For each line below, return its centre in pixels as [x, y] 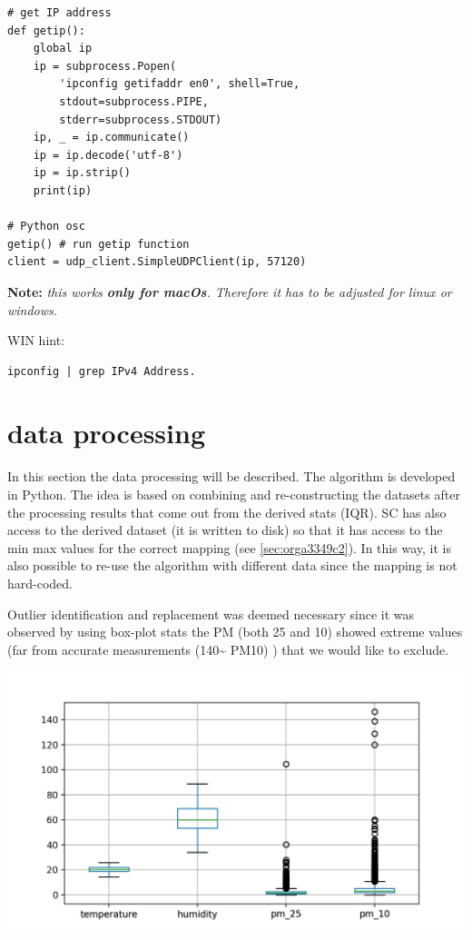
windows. [33, 309]
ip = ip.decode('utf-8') [108, 155]
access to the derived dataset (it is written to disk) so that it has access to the [225, 530]
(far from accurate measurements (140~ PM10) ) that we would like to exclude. [228, 649]
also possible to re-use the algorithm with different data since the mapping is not [232, 565]
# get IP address [59, 13]
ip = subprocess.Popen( [105, 66]
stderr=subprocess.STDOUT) [141, 119]
